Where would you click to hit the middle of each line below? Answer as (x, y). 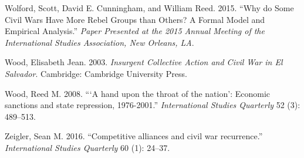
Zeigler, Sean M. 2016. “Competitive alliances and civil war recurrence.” (134, 136)
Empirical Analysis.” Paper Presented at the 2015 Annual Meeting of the (135, 31)
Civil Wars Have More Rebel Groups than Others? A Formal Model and (135, 19)
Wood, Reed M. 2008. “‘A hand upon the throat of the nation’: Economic (137, 93)
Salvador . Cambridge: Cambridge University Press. (96, 73)
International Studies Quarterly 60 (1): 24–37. (87, 147)
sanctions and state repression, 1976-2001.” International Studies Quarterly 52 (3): (153, 105)
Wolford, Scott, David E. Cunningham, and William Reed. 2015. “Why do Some (149, 8)
